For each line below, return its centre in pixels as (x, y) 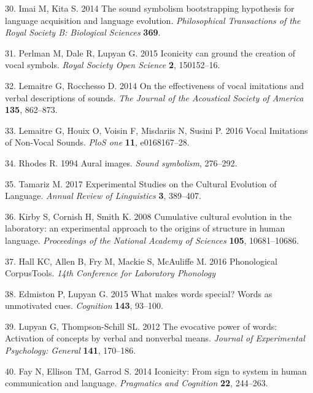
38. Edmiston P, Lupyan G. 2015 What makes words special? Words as (139, 293)
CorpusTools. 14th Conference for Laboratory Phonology (110, 273)
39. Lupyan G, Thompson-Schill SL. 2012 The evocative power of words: (141, 326)
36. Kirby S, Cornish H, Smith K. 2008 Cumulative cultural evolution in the (148, 216)
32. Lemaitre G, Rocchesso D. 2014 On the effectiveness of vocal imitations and (155, 85)
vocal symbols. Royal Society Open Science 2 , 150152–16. (113, 65)
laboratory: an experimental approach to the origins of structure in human (145, 228)
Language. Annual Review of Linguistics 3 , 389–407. (103, 196)
